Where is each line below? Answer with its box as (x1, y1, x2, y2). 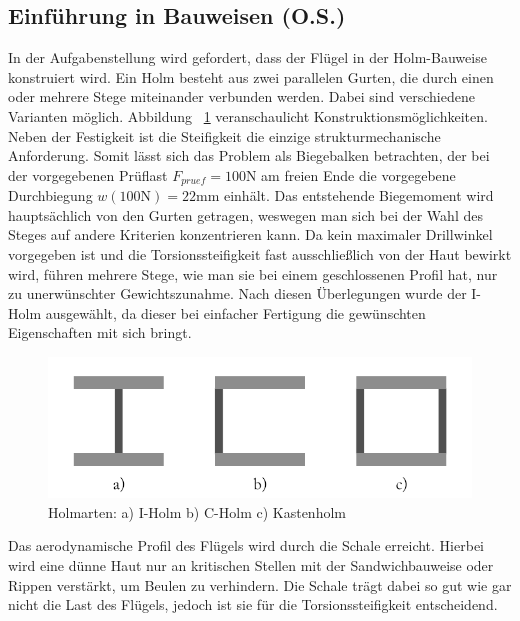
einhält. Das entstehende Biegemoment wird (223, 185, 494, 206)
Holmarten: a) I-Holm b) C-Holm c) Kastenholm (48, 501, 346, 522)
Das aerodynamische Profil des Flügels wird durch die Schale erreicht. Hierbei (8, 535, 484, 556)
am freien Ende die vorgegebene (261, 164, 456, 185)
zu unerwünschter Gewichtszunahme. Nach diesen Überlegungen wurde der (8, 283, 467, 304)
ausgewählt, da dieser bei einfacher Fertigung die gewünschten (45, 302, 426, 323)
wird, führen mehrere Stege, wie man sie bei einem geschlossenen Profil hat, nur (8, 263, 498, 284)
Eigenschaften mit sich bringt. (8, 322, 192, 343)
